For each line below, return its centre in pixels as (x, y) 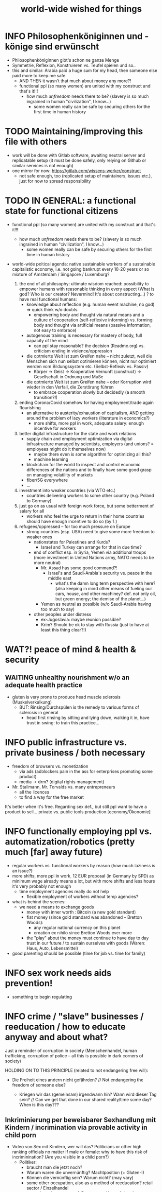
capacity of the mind (47, 340)
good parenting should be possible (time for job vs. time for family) (79, 953)
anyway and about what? (56, 1037)
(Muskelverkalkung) (32, 702)
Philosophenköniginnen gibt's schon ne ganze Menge (66, 60)
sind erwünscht (67, 47)
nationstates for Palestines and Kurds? (72, 542)
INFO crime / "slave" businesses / (74, 1016)
